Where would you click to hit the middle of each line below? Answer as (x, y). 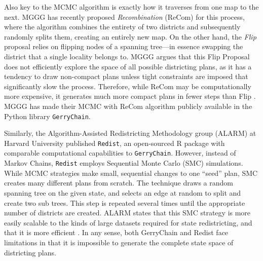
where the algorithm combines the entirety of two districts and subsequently (122, 27)
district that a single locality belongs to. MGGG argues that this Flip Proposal (127, 56)
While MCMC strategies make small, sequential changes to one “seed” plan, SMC (131, 173)
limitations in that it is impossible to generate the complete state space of (119, 242)
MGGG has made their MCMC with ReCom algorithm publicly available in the (128, 106)
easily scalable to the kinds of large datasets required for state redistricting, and (128, 222)
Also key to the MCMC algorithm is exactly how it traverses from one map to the (131, 7)
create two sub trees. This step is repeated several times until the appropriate (125, 202)
